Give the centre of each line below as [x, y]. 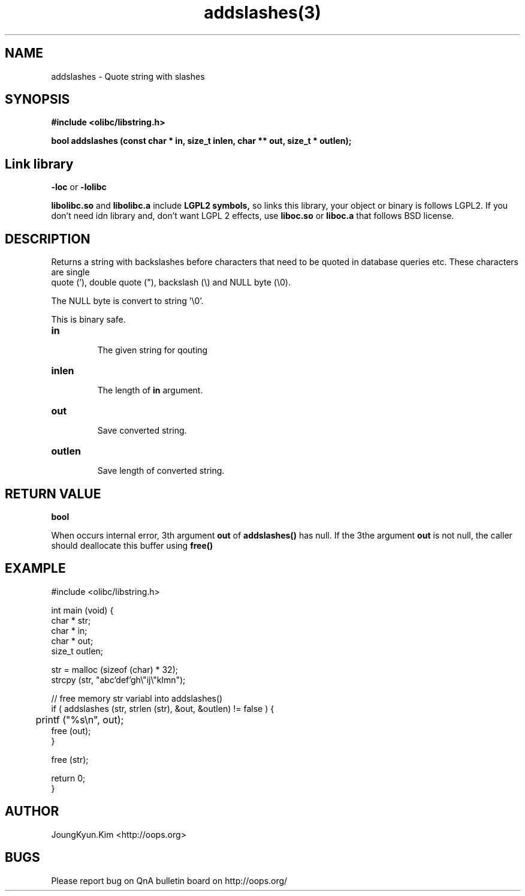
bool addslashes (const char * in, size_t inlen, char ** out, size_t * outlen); [201, 141]
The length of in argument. [150, 390]
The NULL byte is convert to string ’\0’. [127, 301]
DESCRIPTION [48, 239]
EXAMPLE [35, 569]
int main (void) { [82, 610]
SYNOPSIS [37, 100]
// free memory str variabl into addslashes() [137, 698]
